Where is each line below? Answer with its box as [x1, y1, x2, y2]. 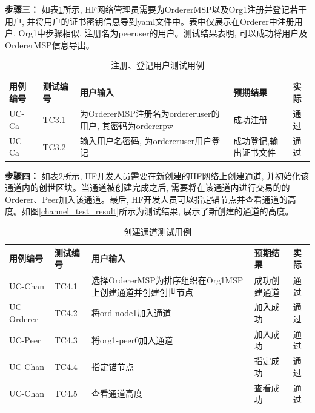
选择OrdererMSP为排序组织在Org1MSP [91, 273, 244, 286]
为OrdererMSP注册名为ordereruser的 [80, 107, 220, 120]
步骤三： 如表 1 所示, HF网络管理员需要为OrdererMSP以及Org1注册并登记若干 [5, 3, 307, 15]
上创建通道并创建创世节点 [91, 285, 194, 298]
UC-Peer [9, 333, 41, 346]
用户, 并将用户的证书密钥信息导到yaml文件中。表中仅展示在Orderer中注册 [5, 15, 294, 27]
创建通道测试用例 [124, 225, 191, 237]
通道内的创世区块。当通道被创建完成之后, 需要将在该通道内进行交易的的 [5, 181, 290, 194]
